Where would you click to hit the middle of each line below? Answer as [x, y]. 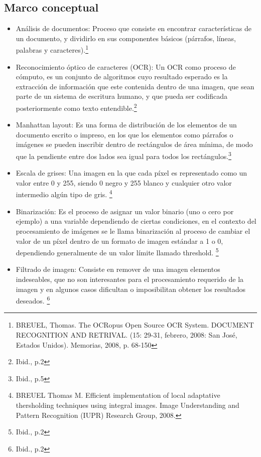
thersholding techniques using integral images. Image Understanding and [127, 405]
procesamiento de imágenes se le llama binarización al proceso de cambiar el [133, 231]
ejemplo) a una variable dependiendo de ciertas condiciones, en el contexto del [136, 221]
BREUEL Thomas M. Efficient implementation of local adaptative [118, 395]
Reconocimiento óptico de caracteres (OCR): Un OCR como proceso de [126, 66]
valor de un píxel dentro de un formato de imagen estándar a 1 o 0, [119, 241]
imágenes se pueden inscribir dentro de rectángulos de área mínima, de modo [134, 144]
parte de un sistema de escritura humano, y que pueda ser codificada [122, 96]
